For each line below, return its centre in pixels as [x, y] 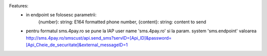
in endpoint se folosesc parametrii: [61, 15]
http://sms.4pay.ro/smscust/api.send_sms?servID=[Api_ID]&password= [99, 38]
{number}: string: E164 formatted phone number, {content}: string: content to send [122, 22]
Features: [19, 6]
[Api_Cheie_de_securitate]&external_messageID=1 [77, 45]
